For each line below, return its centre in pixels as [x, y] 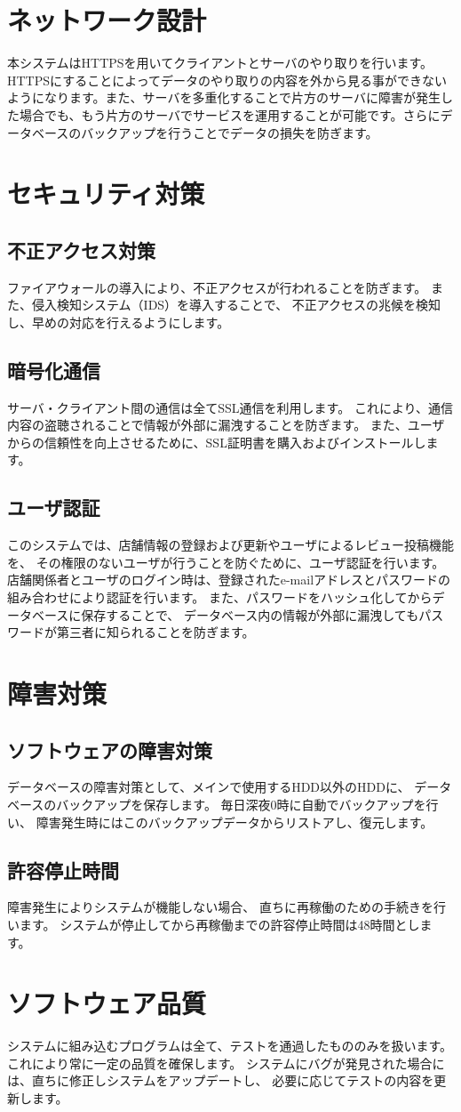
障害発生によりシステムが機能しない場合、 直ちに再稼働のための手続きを [220, 907]
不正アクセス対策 [81, 250]
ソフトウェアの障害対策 [110, 749]
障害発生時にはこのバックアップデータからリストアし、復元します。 [234, 822]
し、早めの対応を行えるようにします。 [119, 322]
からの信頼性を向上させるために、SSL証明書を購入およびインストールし [217, 442]
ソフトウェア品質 [107, 1003]
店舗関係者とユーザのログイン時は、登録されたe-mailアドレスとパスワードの [229, 580]
